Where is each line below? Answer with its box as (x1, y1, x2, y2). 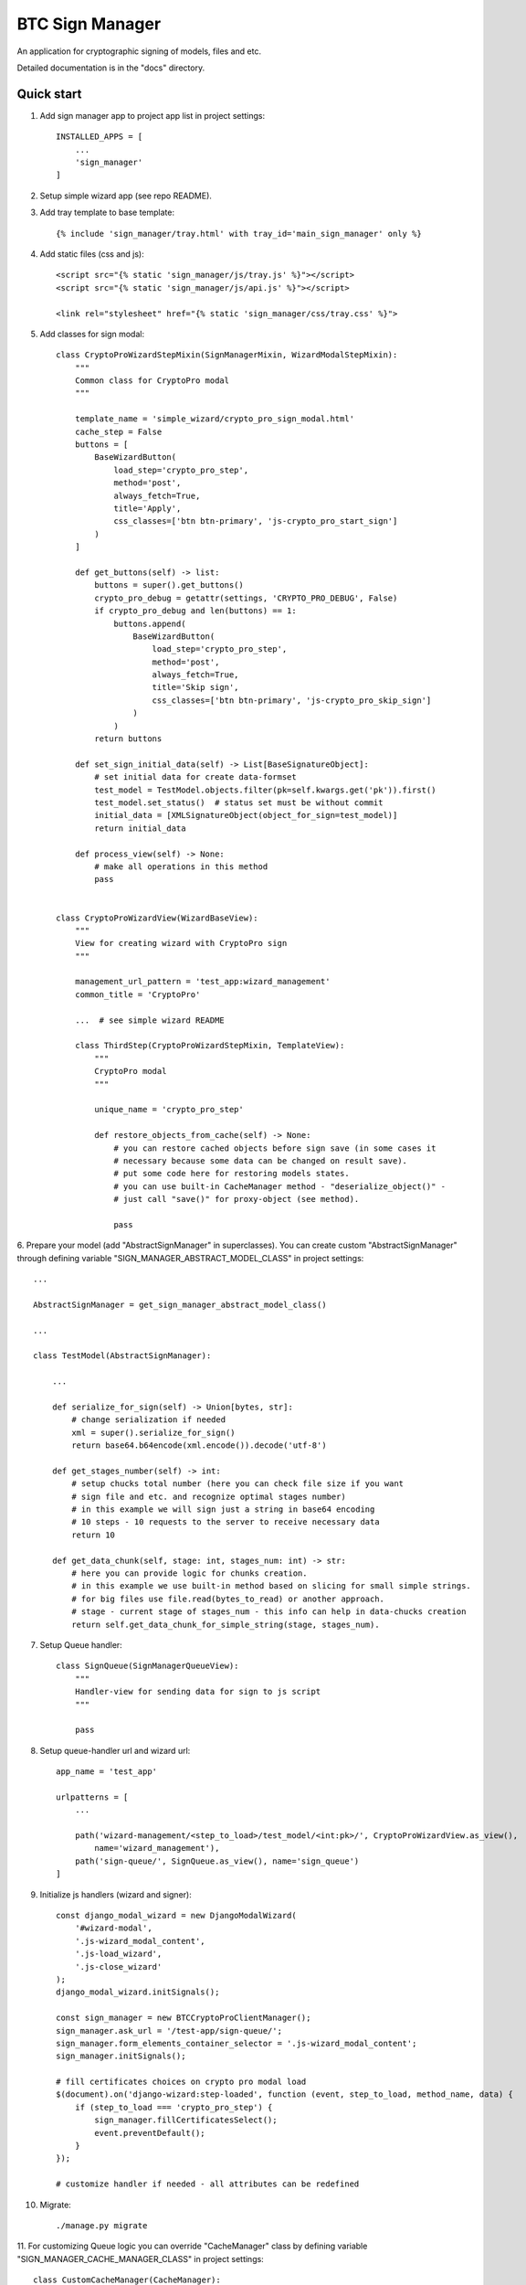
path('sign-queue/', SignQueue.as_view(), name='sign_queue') (74, 1855, 360, 1866)
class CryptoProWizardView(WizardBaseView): (56, 912, 259, 923)
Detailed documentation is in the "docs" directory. (16, 62, 205, 73)
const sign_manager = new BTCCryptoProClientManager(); (56, 2013, 311, 2024)
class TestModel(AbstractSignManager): (33, 1351, 212, 1361)
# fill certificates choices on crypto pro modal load (56, 2077, 307, 2088)
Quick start (16, 86, 82, 101)
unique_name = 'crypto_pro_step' (94, 1104, 244, 1115)
